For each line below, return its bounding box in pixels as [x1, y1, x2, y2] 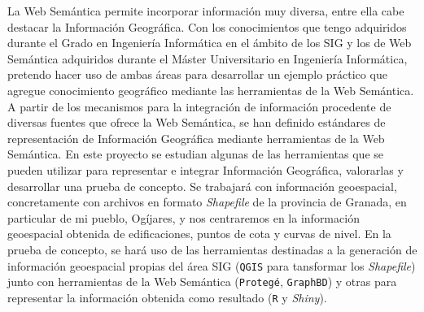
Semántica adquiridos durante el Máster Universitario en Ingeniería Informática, [7, 50, 408, 67]
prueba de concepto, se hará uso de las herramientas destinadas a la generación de [7, 240, 417, 258]
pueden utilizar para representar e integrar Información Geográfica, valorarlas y [7, 161, 404, 178]
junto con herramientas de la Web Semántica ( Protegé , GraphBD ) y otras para [7, 273, 397, 290]
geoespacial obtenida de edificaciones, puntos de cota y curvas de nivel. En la [7, 225, 391, 242]
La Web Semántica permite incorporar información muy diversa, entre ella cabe [7, 2, 404, 19]
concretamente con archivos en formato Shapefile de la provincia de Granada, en [7, 193, 407, 210]
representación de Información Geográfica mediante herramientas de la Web [7, 129, 385, 146]
